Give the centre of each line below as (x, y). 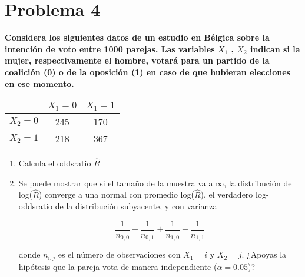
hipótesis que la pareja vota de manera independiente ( (118, 266)
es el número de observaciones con (119, 254)
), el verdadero (227, 194)
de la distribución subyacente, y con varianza (136, 206)
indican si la (275, 49)
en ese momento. (39, 83)
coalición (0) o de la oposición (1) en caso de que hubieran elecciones (147, 71)
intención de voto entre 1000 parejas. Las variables (110, 49)
